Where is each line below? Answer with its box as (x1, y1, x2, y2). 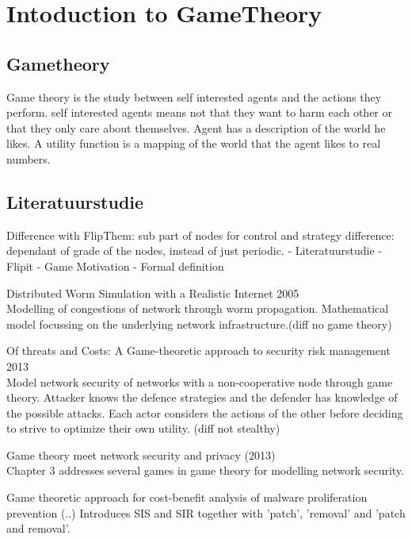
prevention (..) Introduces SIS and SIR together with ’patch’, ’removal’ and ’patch (6, 504, 406, 521)
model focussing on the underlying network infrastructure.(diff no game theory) (6, 315, 392, 332)
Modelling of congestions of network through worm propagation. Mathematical (6, 300, 389, 317)
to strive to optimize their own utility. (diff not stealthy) (6, 420, 280, 437)
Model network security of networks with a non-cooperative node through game (6, 373, 393, 390)
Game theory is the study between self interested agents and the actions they (6, 88, 382, 105)
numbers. (6, 150, 51, 167)
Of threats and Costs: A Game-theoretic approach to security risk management (6, 342, 391, 359)
